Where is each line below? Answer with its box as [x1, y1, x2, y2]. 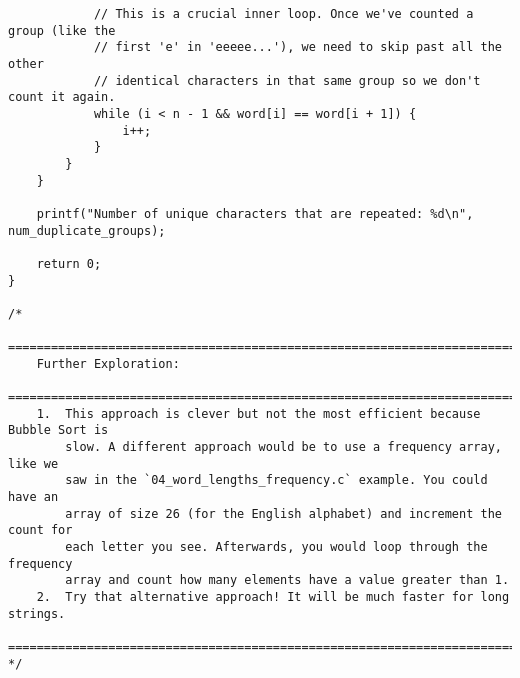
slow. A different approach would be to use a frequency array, [65, 440, 502, 455]
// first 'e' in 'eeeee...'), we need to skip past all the [93, 40, 502, 55]
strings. [8, 606, 66, 621]
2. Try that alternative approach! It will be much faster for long [36, 589, 510, 604]
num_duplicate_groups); [8, 223, 166, 238]
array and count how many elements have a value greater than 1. [65, 573, 510, 588]
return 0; [36, 256, 102, 271]
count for [8, 523, 73, 538]
